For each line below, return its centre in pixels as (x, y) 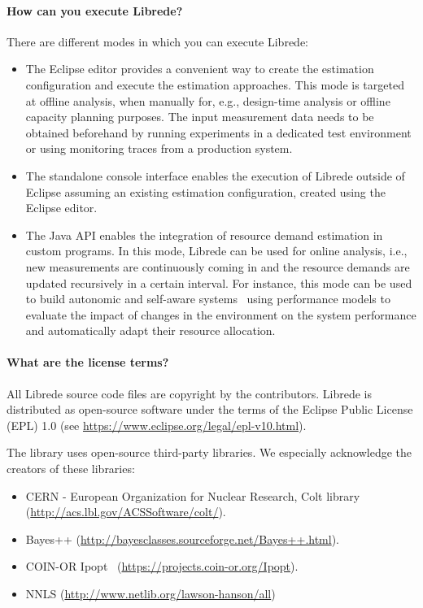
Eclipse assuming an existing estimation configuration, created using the (205, 191)
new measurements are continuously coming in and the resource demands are (218, 266)
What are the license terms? (88, 362)
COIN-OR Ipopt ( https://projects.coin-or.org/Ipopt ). (162, 566)
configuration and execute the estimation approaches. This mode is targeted (215, 84)
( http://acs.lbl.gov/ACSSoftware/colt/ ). (126, 512)
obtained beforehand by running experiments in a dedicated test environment (218, 132)
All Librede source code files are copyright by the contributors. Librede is (189, 393)
